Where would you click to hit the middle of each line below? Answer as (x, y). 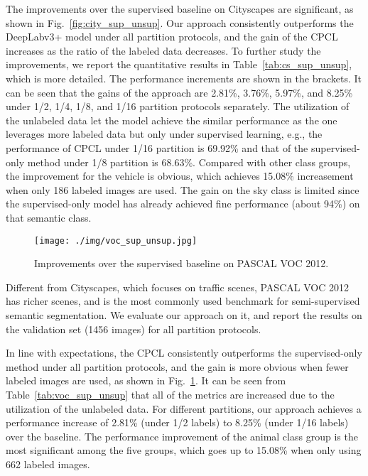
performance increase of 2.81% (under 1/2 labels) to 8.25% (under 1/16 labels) (177, 422)
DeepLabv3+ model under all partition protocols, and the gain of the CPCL (172, 37)
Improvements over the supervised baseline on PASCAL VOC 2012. (182, 263)
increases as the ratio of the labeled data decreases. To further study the (163, 50)
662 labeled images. (48, 464)
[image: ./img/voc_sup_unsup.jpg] (116, 240)
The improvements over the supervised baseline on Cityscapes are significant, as (180, 9)
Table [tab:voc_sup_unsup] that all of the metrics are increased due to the (170, 394)
